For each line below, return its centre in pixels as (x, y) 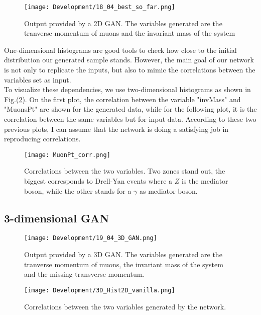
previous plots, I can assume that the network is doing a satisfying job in (116, 129)
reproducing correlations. (42, 139)
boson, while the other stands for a (78, 190)
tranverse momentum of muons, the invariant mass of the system (124, 264)
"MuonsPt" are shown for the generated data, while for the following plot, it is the (130, 109)
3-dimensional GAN (57, 218)
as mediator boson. (169, 190)
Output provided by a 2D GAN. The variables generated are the (123, 23)
